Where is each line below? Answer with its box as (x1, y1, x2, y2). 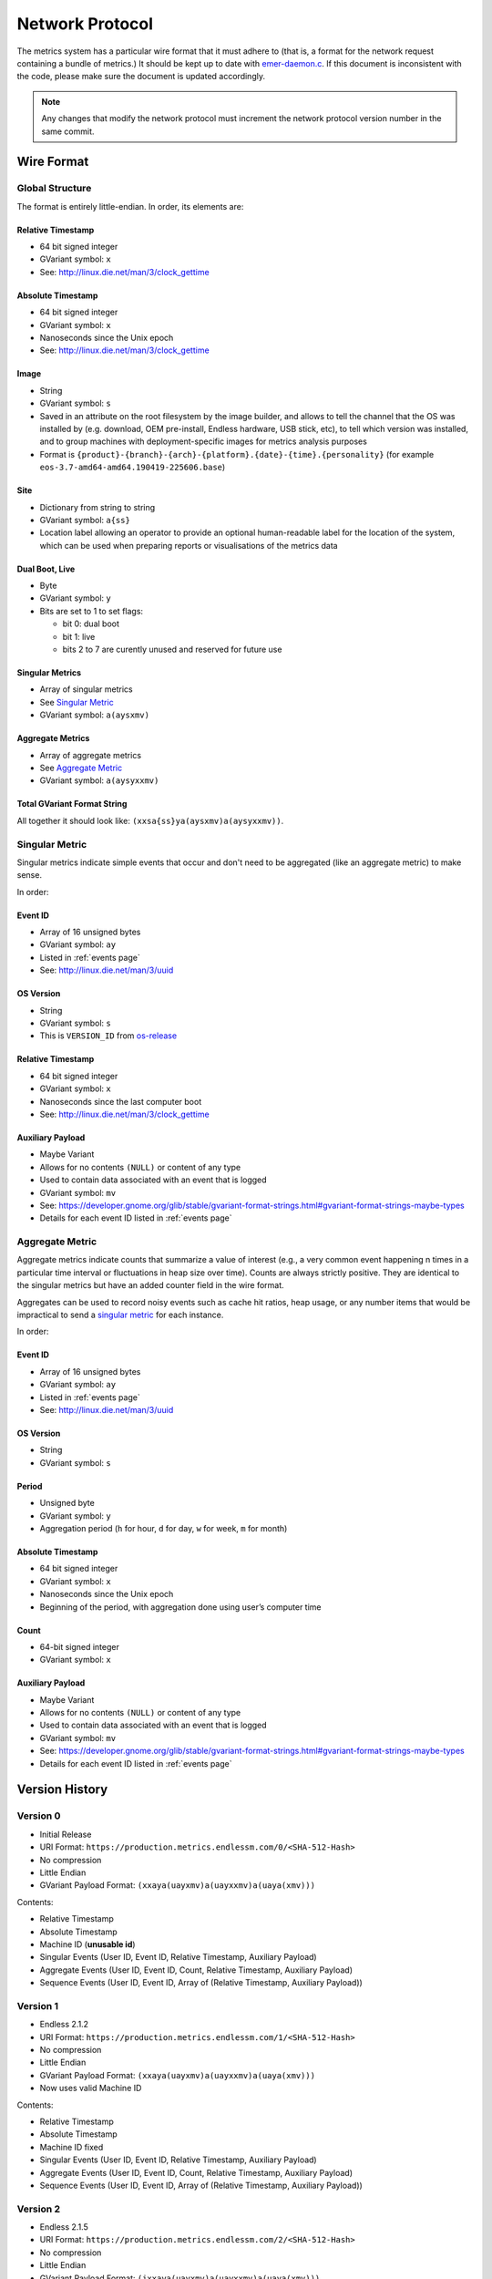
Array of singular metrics (39, 684, 133, 695)
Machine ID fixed (39, 2141, 104, 2152)
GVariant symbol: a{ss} (39, 514, 131, 525)
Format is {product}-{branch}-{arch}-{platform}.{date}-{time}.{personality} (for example (39, 449, 435, 459)
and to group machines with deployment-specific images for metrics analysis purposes (39, 436, 368, 447)
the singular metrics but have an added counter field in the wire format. (16, 1280, 284, 1291)
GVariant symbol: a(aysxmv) (39, 709, 150, 720)
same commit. (41, 126, 95, 137)
